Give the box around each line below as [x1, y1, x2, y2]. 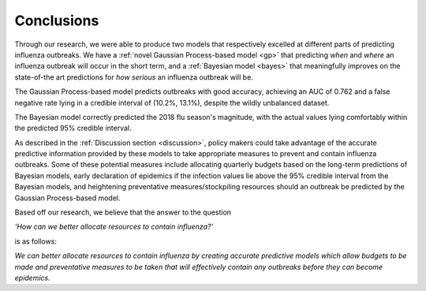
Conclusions [14, 12, 99, 29]
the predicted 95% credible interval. [14, 123, 132, 133]
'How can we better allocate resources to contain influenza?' [14, 222, 214, 232]
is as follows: [14, 237, 57, 246]
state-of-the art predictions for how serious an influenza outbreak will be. [14, 72, 254, 82]
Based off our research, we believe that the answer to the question [14, 207, 232, 217]
